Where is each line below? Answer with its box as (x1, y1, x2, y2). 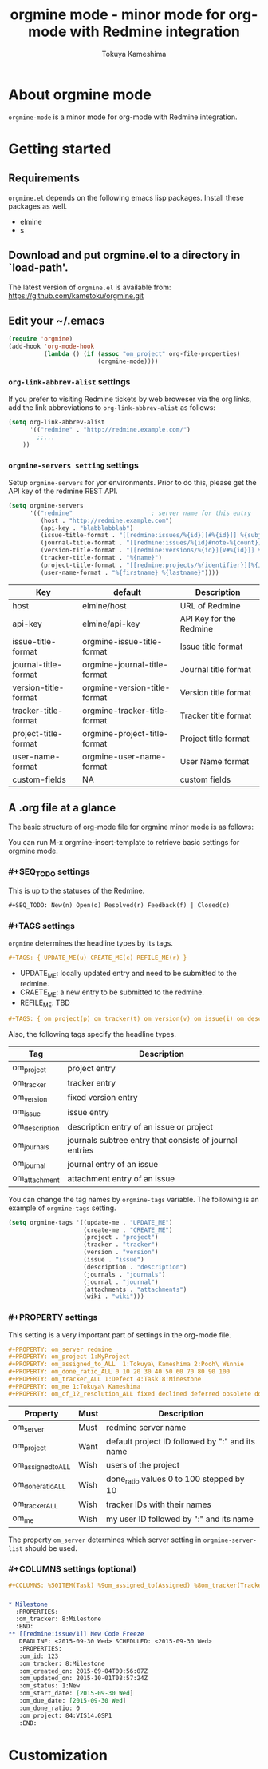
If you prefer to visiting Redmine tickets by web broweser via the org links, (8, 394, 252, 404)
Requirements (8, 172, 80, 185)
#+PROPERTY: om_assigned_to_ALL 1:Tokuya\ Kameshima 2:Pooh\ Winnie (8, 1361, 245, 1369)
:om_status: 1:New (18, 1682, 81, 1690)
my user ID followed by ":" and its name (106, 1513, 254, 1524)
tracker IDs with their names (106, 1499, 211, 1510)
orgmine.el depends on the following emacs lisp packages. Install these (8, 193, 245, 202)
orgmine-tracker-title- (82, 705, 170, 716)
